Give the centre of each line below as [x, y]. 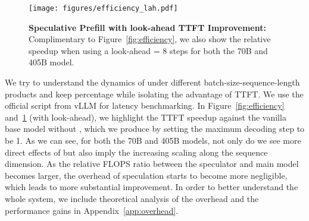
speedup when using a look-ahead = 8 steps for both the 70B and [148, 50]
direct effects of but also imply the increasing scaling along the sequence [136, 152]
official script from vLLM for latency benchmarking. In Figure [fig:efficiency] [145, 105]
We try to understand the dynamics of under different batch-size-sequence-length [152, 82]
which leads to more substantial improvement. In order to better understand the [152, 187]
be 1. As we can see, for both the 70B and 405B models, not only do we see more [153, 140]
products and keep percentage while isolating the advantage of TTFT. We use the [154, 94]
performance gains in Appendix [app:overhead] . [92, 210]
